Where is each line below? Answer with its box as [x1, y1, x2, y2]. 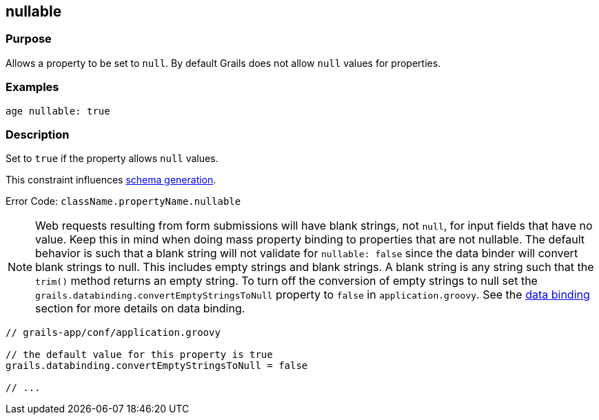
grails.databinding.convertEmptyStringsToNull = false [6, 360, 308, 372]
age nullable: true [6, 105, 110, 117]
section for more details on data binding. [35, 301, 245, 316]
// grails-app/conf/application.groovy [6, 327, 221, 339]
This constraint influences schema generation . [6, 174, 216, 186]
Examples [6, 80, 59, 94]
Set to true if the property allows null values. [6, 152, 219, 165]
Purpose [6, 32, 52, 46]
